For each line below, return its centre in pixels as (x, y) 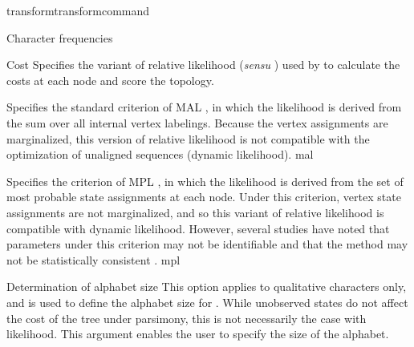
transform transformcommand (78, 10)
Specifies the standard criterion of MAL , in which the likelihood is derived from (204, 107)
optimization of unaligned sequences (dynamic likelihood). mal (160, 154)
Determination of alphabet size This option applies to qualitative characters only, (207, 286)
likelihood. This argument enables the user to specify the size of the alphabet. (198, 334)
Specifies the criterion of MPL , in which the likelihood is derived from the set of (205, 181)
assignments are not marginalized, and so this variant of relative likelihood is (195, 212)
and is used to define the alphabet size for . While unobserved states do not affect (207, 302)
